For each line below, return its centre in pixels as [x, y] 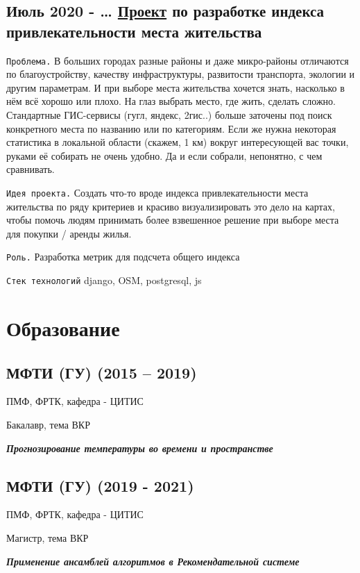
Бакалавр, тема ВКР [48, 424]
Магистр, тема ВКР [48, 537]
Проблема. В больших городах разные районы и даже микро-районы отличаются [178, 60]
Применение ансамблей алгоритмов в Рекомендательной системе [153, 561]
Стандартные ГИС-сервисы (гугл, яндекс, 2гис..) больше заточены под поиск [169, 115]
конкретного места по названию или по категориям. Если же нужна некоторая [171, 128]
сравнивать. [31, 169]
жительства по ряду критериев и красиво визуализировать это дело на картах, [171, 206]
